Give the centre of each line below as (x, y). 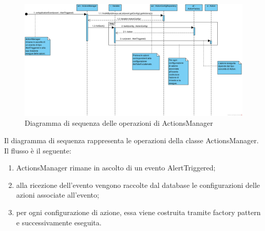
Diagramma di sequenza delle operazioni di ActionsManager (119, 123)
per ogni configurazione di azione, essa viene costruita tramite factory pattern (138, 212)
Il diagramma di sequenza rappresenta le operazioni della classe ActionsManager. (131, 140)
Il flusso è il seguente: (38, 150)
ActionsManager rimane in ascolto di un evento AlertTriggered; (116, 168)
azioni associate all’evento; (58, 195)
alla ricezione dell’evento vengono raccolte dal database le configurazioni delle (138, 185)
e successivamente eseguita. (59, 222)
